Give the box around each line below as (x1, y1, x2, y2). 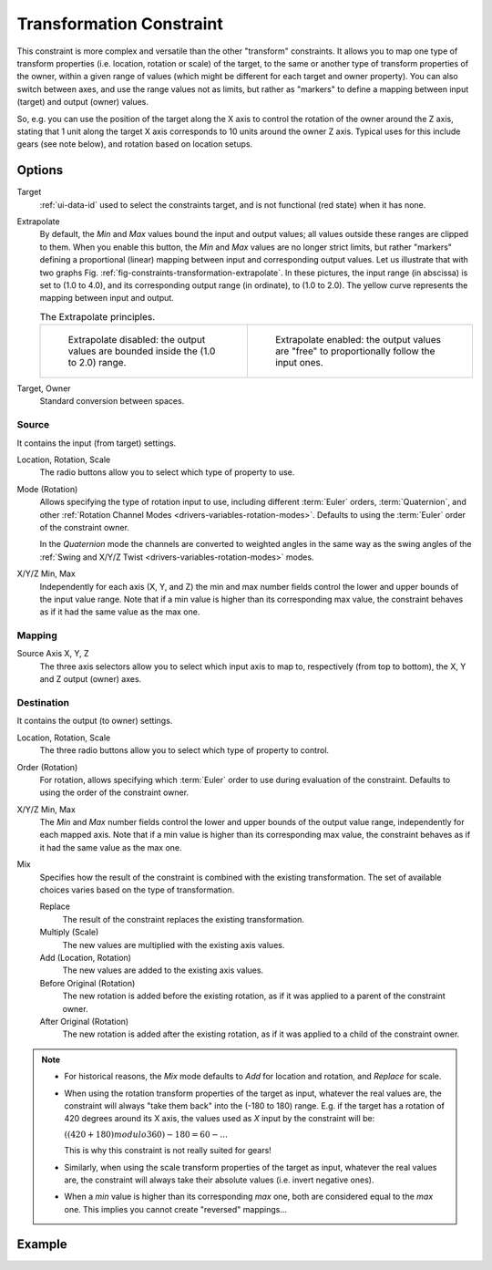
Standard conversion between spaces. (39, 396, 185, 407)
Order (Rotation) (16, 761, 78, 772)
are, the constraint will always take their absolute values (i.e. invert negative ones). (64, 1174, 374, 1185)
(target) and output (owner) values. (16, 97, 149, 108)
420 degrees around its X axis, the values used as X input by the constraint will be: (64, 1113, 375, 1124)
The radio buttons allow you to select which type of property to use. (39, 467, 295, 478)
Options (16, 162, 64, 178)
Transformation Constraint (16, 14, 223, 34)
